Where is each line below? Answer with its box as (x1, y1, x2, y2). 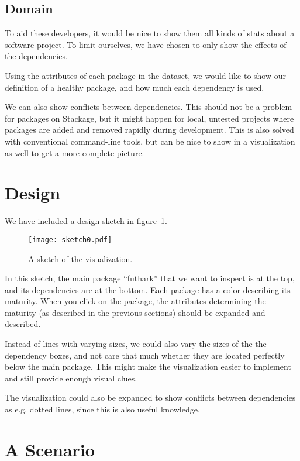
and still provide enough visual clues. (5, 371, 137, 384)
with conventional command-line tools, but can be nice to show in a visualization (5, 135, 295, 147)
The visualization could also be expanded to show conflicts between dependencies (5, 391, 296, 404)
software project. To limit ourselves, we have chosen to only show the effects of (5, 38, 287, 50)
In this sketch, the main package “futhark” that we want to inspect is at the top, (5, 272, 295, 284)
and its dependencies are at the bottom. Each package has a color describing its (5, 283, 291, 295)
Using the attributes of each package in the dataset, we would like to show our (5, 69, 287, 81)
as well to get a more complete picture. (5, 146, 144, 159)
